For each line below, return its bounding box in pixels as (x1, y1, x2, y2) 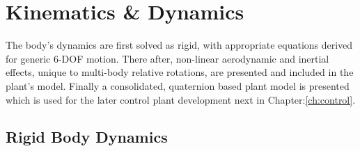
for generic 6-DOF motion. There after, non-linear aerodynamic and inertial (6, 51, 329, 65)
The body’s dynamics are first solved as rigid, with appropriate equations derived (6, 38, 353, 52)
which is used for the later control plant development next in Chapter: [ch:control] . (6, 92, 356, 106)
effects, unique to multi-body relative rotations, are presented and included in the (6, 65, 354, 79)
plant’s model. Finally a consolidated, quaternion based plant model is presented (6, 78, 350, 93)
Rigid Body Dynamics (6, 126, 168, 148)
